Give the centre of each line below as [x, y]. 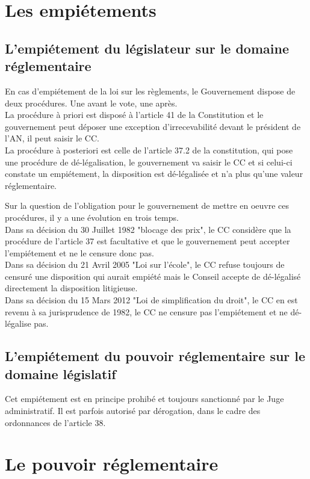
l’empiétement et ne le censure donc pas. [79, 252]
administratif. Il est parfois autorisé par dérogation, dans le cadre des [133, 411]
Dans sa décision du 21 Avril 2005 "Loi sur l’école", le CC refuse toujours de [145, 264]
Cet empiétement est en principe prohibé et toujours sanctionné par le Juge [144, 399]
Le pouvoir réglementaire [112, 464]
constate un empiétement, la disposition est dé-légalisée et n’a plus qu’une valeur [154, 174]
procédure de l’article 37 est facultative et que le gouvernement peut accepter [147, 241]
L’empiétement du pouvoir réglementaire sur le [155, 356]
